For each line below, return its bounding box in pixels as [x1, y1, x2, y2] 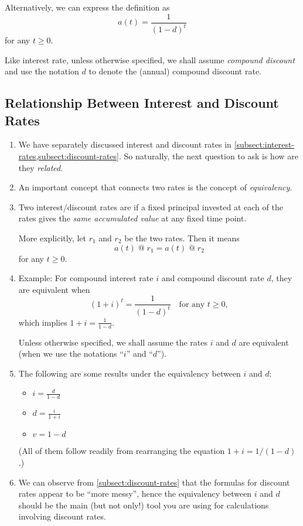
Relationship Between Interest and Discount [5, 94, 279, 112]
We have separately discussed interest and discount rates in [18, 138, 231, 151]
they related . [18, 161, 63, 173]
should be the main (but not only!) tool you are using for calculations [18, 498, 269, 511]
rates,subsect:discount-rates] [18, 149, 119, 162]
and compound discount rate [161, 272, 264, 284]
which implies [18, 316, 67, 328]
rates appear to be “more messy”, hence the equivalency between [18, 487, 252, 500]
